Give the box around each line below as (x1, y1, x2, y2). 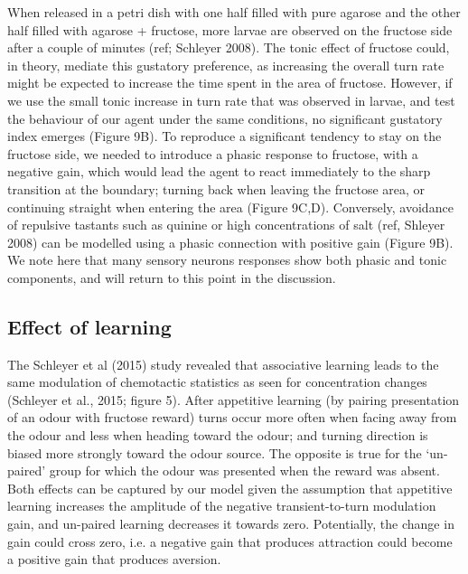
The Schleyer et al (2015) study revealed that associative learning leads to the (7, 354, 439, 373)
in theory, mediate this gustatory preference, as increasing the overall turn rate (7, 55, 445, 74)
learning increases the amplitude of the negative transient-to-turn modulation (7, 496, 436, 515)
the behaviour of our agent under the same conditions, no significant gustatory (7, 108, 443, 127)
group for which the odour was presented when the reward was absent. (49, 461, 440, 480)
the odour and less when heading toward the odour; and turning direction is (7, 426, 428, 445)
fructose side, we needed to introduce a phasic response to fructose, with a (7, 144, 418, 163)
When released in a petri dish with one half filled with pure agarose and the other (7, 3, 461, 21)
